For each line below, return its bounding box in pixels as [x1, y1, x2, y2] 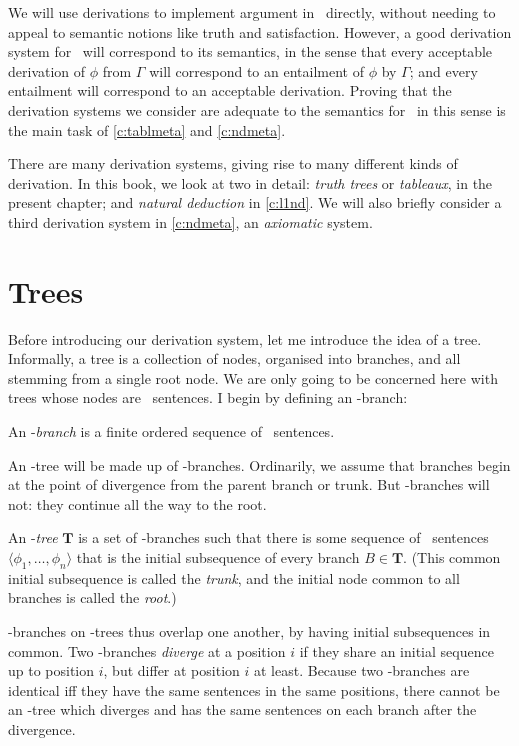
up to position [8, 660, 95, 681]
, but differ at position [103, 660, 240, 681]
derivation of [8, 60, 86, 81]
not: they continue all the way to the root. [8, 493, 267, 514]
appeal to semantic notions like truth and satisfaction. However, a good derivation [8, 21, 512, 42]
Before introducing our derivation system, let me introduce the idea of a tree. [8, 328, 482, 349]
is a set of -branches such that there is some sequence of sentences [78, 527, 489, 548]
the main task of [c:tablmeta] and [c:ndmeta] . [8, 119, 286, 140]
